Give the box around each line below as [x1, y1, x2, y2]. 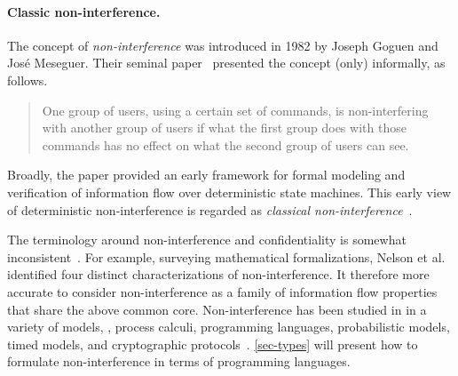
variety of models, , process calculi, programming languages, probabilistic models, [7, 317, 450, 336]
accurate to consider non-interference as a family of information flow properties [7, 282, 438, 300]
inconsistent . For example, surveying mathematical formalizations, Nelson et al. [7, 247, 446, 266]
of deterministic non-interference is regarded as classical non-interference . [7, 200, 413, 219]
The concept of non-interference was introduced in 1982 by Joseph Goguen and [7, 36, 438, 54]
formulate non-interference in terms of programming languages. [7, 352, 351, 371]
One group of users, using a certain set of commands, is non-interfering [42, 100, 429, 119]
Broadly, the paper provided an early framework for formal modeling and [7, 165, 406, 184]
